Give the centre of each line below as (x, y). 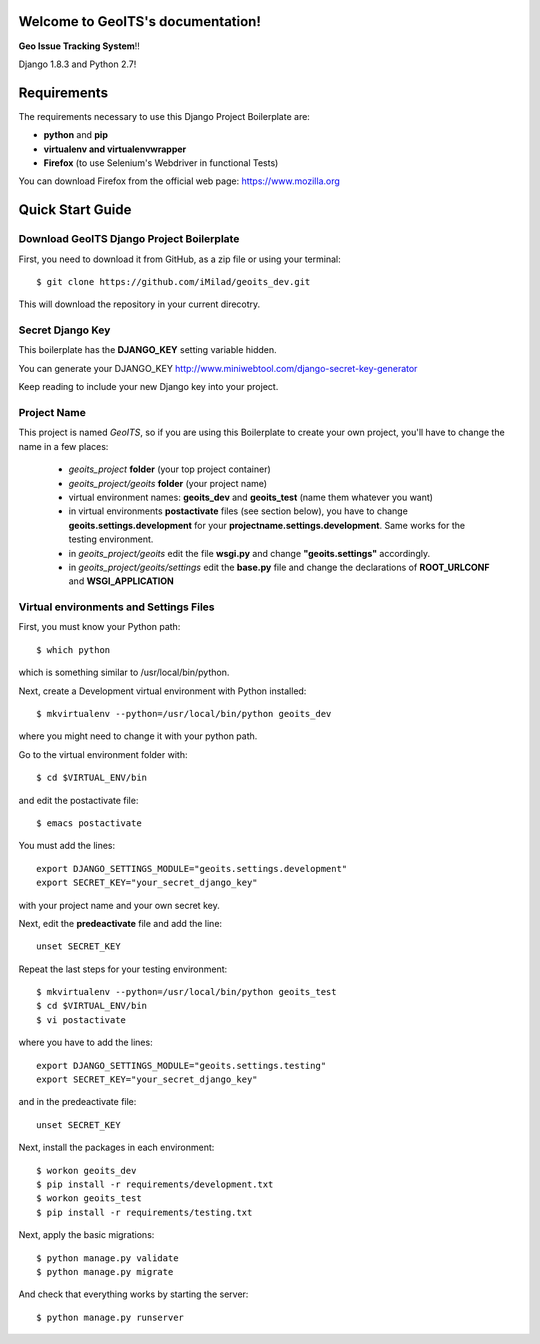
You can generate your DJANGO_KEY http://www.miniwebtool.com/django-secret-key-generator (218, 368)
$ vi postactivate (81, 1019)
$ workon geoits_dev (86, 1170)
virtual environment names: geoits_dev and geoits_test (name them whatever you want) (251, 497)
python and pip (76, 135)
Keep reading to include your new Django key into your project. (148, 387)
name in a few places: (63, 446)
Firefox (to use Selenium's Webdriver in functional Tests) (161, 162)
